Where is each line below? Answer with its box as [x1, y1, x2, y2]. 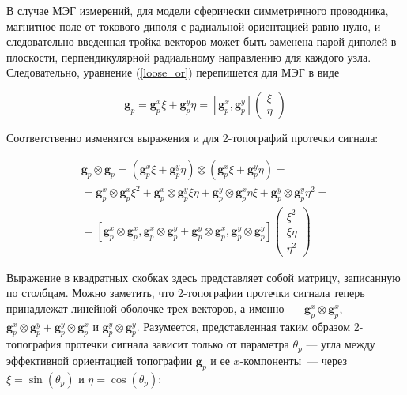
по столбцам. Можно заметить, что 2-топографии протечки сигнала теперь [6, 284, 365, 301]
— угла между [306, 336, 375, 352]
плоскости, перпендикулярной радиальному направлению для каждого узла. [6, 48, 371, 65]
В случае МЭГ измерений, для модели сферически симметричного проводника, [6, 2, 389, 18]
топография [6, 336, 62, 352]
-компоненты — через [239, 352, 347, 368]
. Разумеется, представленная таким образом [136, 318, 351, 334]
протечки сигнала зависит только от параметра [65, 336, 289, 352]
